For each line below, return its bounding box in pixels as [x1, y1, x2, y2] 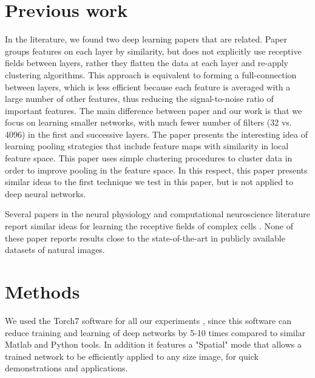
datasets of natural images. [5, 243, 105, 256]
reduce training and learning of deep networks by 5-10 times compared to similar [5, 326, 306, 339]
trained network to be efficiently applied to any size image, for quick [5, 349, 259, 362]
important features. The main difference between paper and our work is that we [5, 104, 302, 116]
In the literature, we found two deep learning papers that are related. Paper [5, 33, 287, 46]
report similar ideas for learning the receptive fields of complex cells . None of [5, 220, 293, 232]
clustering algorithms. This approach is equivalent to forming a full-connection [5, 68, 297, 81]
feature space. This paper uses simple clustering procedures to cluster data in [5, 152, 293, 164]
